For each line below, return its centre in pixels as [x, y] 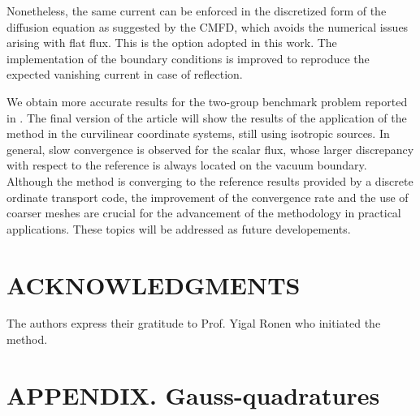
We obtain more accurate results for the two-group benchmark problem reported [207, 101]
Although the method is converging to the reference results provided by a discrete [210, 180]
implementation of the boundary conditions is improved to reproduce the [188, 58]
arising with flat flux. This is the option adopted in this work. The [172, 43]
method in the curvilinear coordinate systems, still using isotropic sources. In [198, 133]
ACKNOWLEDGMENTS [154, 284]
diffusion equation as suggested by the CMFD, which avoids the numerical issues [208, 26]
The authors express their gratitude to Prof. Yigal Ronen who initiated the [194, 323]
